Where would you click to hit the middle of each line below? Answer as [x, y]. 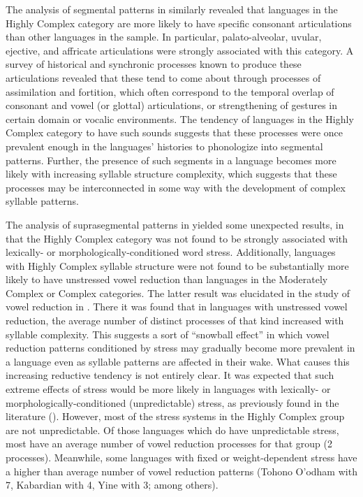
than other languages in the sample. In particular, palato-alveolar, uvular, [164, 37]
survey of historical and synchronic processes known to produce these [154, 64]
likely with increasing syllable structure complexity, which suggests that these [171, 174]
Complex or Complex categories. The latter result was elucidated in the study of [178, 293]
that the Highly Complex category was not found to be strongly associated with [177, 238]
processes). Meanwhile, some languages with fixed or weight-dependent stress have [181, 457]
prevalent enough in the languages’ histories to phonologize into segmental [164, 146]
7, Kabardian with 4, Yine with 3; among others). [112, 485]
